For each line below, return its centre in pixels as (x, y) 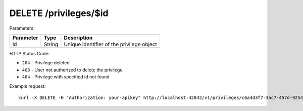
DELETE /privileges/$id (59, 13)
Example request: (28, 86)
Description (78, 38)
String (51, 44)
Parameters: (22, 28)
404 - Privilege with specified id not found (66, 77)
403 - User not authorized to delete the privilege (72, 70)
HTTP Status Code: (30, 53)
